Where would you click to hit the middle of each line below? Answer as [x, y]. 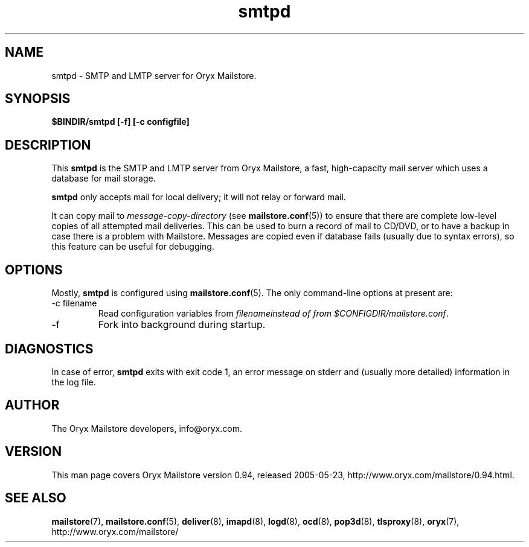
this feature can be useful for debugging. [133, 247]
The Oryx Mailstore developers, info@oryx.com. [147, 428]
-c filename [74, 303]
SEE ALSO [36, 498]
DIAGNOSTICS [49, 349]
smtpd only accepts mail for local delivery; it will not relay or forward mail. [199, 197]
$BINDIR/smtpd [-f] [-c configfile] [120, 122]
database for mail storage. [104, 179]
